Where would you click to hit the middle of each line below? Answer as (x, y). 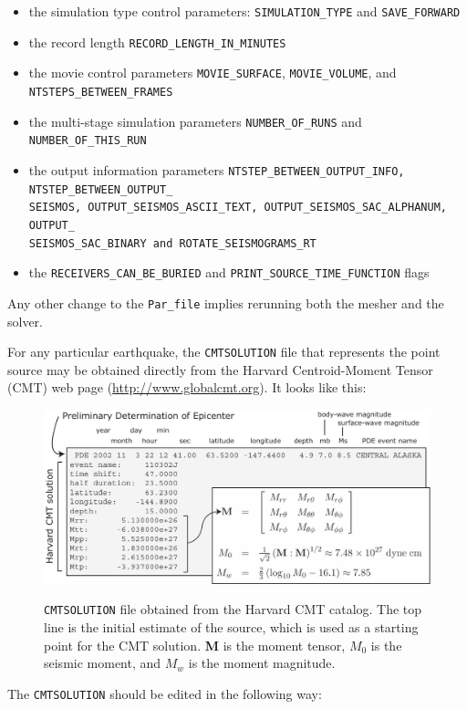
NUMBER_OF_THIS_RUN (88, 141)
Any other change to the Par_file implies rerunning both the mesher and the (226, 302)
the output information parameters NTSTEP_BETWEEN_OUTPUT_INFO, (217, 169)
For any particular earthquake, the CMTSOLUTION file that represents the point (224, 352)
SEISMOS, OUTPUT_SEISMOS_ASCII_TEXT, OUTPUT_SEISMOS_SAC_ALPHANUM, (238, 208)
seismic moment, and (103, 663)
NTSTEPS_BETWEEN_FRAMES (101, 92)
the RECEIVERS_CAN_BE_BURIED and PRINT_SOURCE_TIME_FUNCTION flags (229, 272)
